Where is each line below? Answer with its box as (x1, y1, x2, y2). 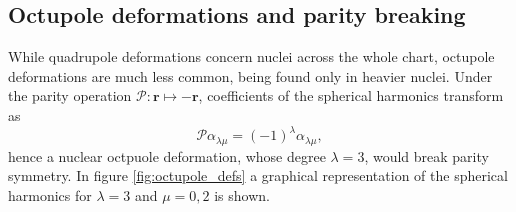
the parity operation (8, 85, 132, 106)
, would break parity (364, 145, 489, 166)
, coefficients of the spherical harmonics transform (198, 85, 504, 106)
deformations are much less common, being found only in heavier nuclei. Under (8, 65, 493, 86)
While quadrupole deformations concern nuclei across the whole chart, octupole (8, 46, 495, 67)
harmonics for (8, 184, 92, 205)
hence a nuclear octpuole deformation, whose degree (8, 145, 326, 166)
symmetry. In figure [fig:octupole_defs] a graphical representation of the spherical (8, 165, 508, 186)
